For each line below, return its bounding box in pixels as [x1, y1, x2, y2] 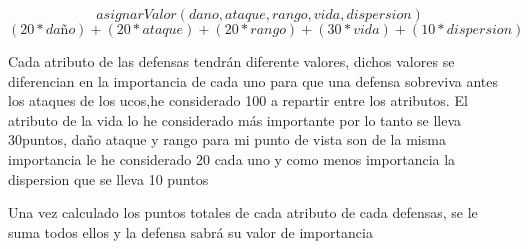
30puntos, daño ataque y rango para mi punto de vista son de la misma [8, 129, 446, 150]
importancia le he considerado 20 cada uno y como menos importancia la [8, 148, 456, 169]
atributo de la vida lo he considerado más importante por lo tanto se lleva [8, 109, 462, 130]
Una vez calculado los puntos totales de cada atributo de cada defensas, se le [8, 202, 478, 223]
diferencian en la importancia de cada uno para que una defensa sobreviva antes [8, 70, 499, 91]
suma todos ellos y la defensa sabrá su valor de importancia [8, 221, 373, 242]
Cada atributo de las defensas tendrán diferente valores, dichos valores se [8, 51, 455, 71]
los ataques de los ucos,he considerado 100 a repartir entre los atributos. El [8, 90, 468, 111]
